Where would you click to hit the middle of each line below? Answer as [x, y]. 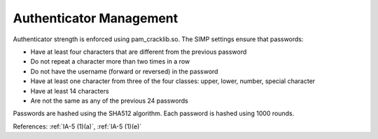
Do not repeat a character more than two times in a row [110, 61]
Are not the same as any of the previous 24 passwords [109, 101]
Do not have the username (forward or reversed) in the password [124, 71]
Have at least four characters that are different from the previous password [139, 52]
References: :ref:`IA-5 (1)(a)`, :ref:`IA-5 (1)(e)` [77, 126]
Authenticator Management [96, 18]
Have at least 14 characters [70, 91]
